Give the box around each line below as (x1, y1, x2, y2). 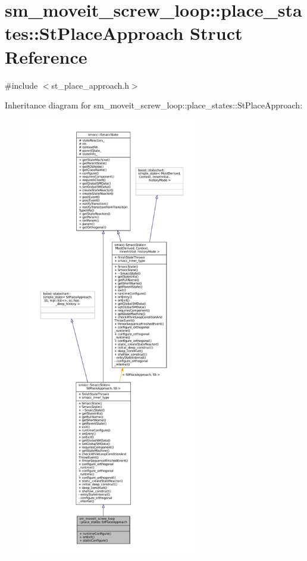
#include (5, 79, 38, 91)
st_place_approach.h (51, 79, 129, 91)
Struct (190, 21, 243, 45)
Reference (5, 44, 87, 68)
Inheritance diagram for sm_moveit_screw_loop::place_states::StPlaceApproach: (5, 99, 303, 111)
